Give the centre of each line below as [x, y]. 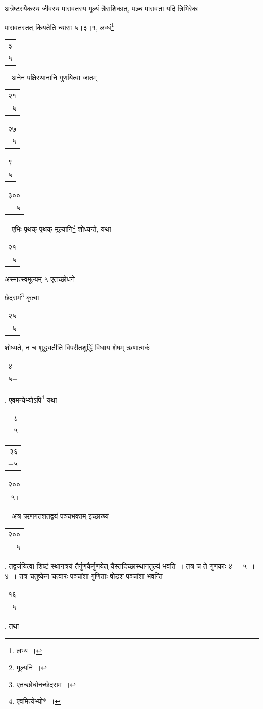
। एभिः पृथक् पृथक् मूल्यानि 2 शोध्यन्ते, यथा [58, 228]
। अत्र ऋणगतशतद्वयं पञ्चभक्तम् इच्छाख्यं [57, 515]
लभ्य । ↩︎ [29, 650]
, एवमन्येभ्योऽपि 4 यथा [31, 399]
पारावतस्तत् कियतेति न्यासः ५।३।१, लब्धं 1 [59, 26]
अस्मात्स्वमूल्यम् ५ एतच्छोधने [40, 278]
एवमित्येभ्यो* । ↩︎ [39, 701]
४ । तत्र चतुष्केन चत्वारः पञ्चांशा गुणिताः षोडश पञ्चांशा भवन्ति [84, 576]
